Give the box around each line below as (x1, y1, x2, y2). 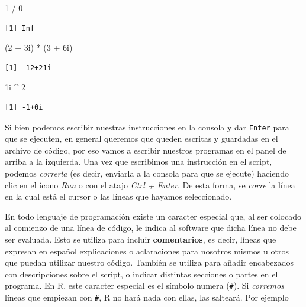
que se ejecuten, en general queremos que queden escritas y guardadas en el (5, 132, 278, 145)
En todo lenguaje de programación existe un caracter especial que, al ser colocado (5, 210, 302, 222)
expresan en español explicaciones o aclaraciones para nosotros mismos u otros (5, 244, 289, 257)
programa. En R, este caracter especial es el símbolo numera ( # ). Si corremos (5, 279, 284, 292)
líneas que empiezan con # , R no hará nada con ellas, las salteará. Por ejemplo (5, 291, 289, 303)
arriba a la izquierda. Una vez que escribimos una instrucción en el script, (5, 155, 272, 168)
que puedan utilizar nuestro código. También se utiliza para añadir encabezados (5, 256, 294, 269)
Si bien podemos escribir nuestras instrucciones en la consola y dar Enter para (5, 120, 289, 133)
